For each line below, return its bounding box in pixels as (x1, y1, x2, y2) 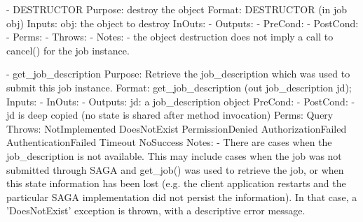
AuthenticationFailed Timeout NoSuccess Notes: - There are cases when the (6, 135, 332, 149)
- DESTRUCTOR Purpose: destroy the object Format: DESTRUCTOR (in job (6, 2, 348, 16)
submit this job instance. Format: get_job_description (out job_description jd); (6, 80, 352, 94)
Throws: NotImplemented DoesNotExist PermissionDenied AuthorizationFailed (6, 121, 347, 135)
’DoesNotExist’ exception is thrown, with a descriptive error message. (6, 203, 306, 218)
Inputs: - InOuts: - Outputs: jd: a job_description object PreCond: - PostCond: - (6, 94, 355, 108)
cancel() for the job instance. (6, 43, 130, 57)
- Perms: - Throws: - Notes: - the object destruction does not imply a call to (6, 29, 334, 44)
